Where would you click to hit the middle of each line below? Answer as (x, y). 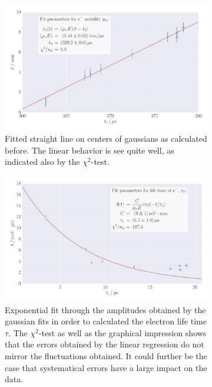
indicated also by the (42, 162)
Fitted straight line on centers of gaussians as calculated (106, 138)
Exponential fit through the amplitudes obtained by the (105, 309)
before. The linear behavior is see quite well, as (90, 150)
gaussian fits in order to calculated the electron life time (106, 321)
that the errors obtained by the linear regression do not (105, 344)
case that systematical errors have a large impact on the (106, 367)
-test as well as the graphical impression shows (122, 332)
